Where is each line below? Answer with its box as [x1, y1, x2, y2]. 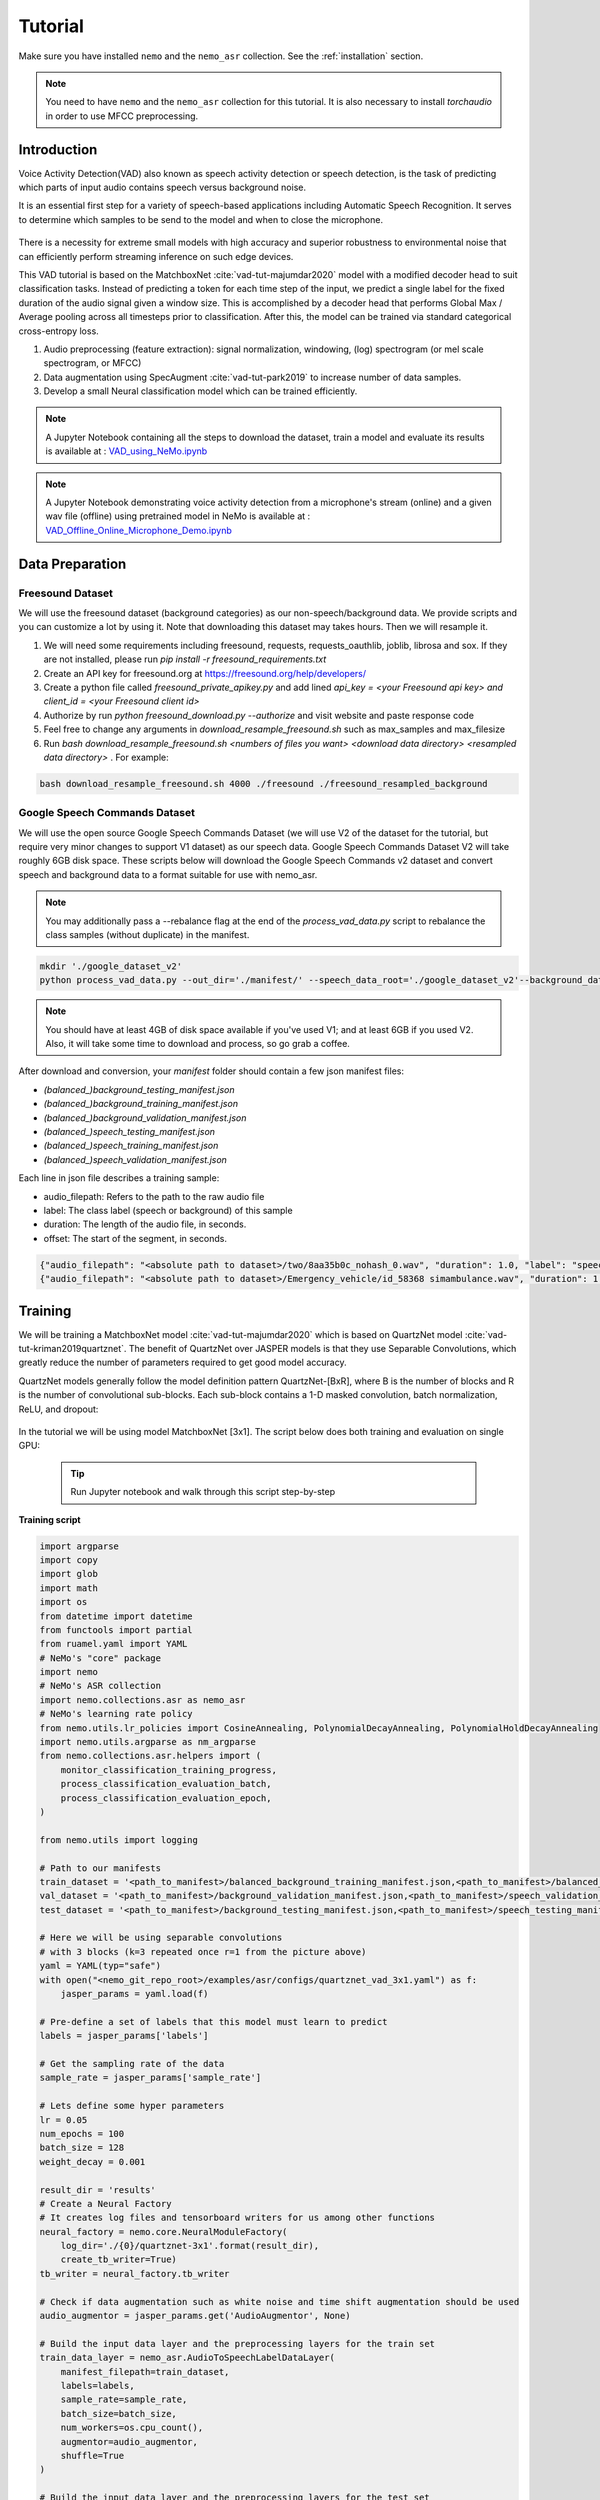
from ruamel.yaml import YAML [39, 1638, 188, 1650]
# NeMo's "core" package [39, 1652, 162, 1664]
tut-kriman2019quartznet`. [18, 1343, 127, 1355]
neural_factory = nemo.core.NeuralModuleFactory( [39, 2226, 288, 2237]
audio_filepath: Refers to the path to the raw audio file [43, 1190, 265, 1202]
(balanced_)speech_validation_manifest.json [43, 1153, 227, 1165]
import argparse [39, 1540, 120, 1552]
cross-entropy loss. [18, 325, 99, 337]
